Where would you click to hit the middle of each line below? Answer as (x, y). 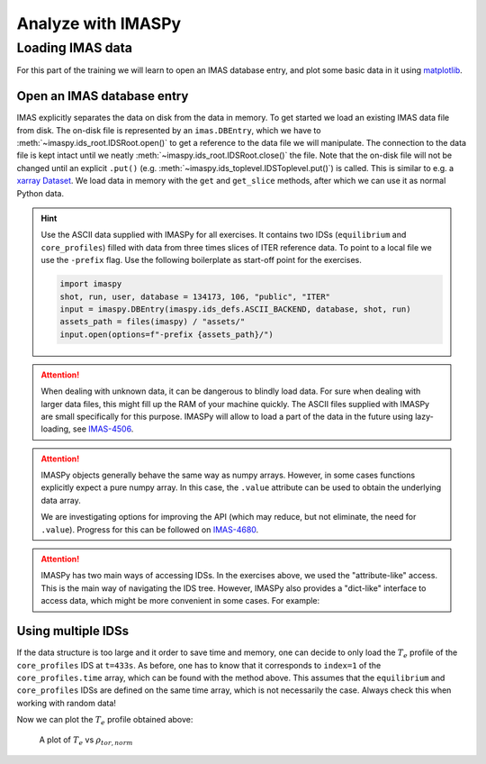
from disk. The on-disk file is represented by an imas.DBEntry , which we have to (169, 130)
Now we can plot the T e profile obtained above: (105, 721)
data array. (61, 500)
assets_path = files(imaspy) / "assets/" (153, 322)
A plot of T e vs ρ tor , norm (86, 741)
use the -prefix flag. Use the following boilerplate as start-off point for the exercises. (201, 260)
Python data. (40, 193)
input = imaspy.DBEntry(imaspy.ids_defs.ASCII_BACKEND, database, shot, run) (235, 309)
